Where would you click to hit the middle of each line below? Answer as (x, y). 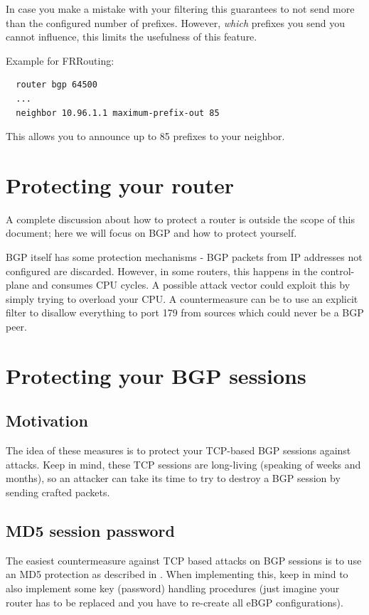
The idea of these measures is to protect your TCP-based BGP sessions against (178, 450)
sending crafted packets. (58, 492)
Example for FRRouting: (60, 60)
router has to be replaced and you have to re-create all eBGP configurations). (175, 602)
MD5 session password (90, 530)
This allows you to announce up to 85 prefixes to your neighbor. (145, 136)
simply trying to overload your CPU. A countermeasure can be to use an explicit (182, 298)
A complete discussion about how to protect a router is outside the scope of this (181, 219)
